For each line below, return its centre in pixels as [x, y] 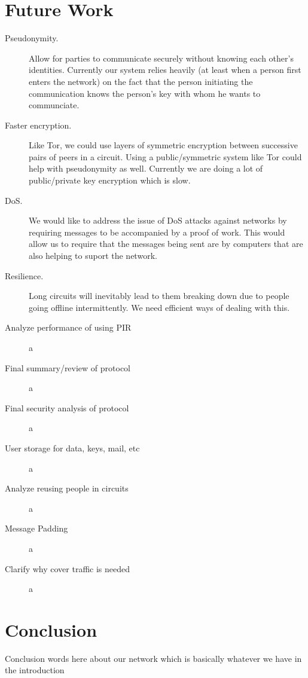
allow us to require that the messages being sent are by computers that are [166, 244]
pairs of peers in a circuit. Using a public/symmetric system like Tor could [165, 156]
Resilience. [24, 275]
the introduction [35, 670]
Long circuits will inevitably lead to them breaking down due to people [159, 296]
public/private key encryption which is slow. [110, 180]
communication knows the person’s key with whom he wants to [145, 93]
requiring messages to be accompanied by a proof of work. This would [157, 232]
